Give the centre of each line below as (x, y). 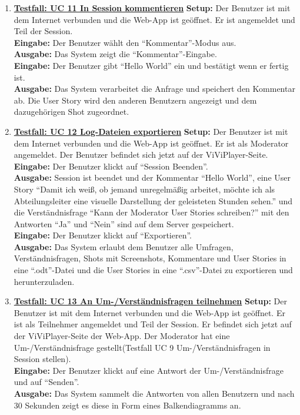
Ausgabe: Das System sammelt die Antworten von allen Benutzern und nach (154, 393)
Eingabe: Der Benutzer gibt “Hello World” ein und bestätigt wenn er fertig (151, 65)
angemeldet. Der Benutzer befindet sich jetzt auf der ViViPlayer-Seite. (141, 155)
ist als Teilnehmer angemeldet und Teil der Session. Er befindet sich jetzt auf (153, 324)
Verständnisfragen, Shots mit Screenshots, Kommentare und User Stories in (150, 258)
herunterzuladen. (44, 281)
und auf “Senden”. (46, 382)
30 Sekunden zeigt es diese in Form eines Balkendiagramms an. (127, 405)
